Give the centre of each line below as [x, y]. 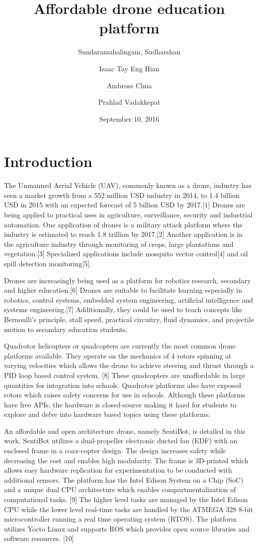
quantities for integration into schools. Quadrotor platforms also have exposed [123, 385]
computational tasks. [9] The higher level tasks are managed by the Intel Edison [126, 499]
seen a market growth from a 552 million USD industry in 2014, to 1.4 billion [122, 195]
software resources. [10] [39, 538]
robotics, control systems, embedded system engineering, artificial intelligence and [129, 299]
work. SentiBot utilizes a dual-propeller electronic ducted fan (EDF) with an [121, 441]
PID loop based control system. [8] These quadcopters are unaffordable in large [125, 375]
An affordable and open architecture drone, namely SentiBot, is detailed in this [125, 431]
